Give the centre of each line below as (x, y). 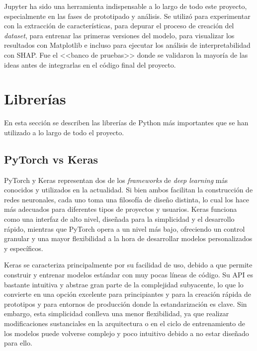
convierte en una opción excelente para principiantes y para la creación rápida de (128, 294)
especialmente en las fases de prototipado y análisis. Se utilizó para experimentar (127, 16)
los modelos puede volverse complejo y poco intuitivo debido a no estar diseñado (127, 333)
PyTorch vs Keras (51, 159)
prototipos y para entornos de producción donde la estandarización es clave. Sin (126, 304)
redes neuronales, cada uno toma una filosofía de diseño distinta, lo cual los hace (127, 199)
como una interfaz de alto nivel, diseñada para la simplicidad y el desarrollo (119, 219)
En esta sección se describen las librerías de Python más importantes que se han (126, 123)
